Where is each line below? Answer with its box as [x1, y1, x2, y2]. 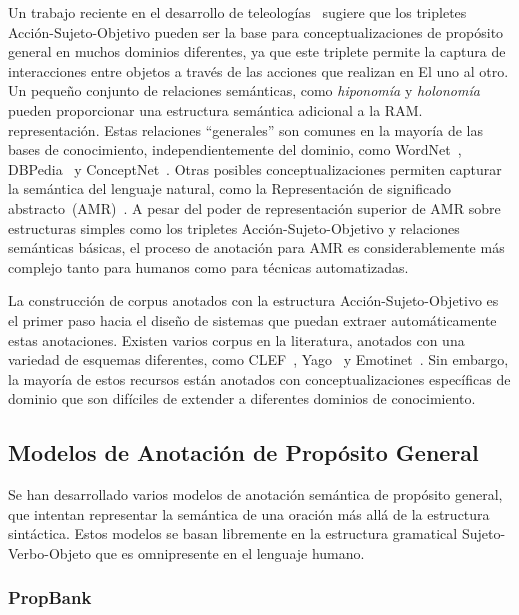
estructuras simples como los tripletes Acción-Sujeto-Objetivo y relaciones [8, 217, 460, 238]
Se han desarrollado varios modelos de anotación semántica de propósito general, [8, 484, 503, 505]
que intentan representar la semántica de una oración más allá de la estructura [8, 503, 490, 524]
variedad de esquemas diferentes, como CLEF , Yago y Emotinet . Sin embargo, [8, 349, 509, 370]
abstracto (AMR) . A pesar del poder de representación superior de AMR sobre [8, 197, 501, 218]
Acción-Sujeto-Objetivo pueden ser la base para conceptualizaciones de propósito [8, 21, 504, 42]
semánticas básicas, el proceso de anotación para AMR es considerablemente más [8, 237, 505, 258]
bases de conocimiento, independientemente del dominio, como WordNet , [8, 139, 462, 160]
